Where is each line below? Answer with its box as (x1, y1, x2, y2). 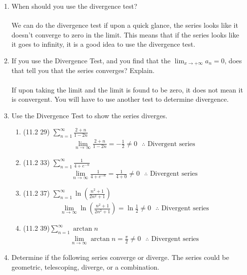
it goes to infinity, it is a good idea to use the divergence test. (11, 39, 195, 49)
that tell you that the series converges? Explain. (11, 65, 155, 75)
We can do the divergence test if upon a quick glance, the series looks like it (11, 20, 238, 30)
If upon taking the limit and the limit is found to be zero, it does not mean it (11, 84, 243, 94)
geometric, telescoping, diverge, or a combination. (11, 262, 159, 272)
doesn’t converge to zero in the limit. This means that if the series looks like (11, 29, 239, 39)
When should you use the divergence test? (11, 1, 137, 11)
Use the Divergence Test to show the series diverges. (11, 110, 168, 120)
